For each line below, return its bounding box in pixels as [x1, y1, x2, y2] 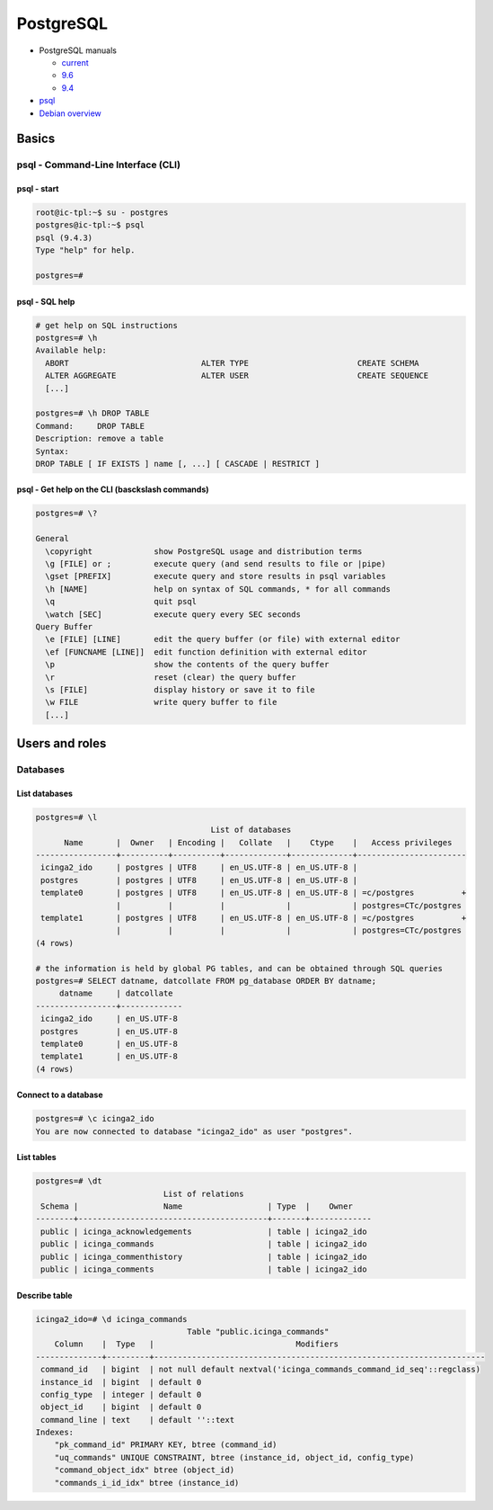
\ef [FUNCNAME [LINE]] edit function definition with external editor [45, 647, 367, 657]
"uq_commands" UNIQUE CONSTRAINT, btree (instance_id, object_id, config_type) [54, 1452, 415, 1462]
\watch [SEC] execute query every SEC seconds [45, 609, 301, 620]
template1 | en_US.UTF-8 [40, 1051, 179, 1061]
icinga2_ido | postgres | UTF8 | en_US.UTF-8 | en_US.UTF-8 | [40, 862, 358, 872]
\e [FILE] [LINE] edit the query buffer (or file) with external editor [45, 634, 401, 645]
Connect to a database [16, 1089, 103, 1101]
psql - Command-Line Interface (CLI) [16, 158, 181, 171]
